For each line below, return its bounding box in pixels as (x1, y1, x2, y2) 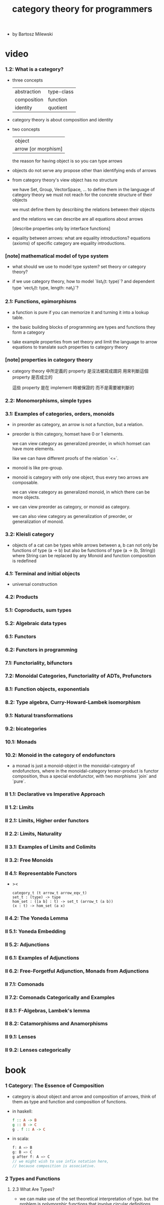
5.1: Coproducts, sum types (5, 606, 72, 613)
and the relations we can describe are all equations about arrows (12, 216, 143, 222)
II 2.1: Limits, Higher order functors (5, 817, 89, 824)
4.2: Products (5, 593, 38, 600)
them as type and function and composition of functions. (12, 1098, 127, 1104)
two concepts (12, 126, 40, 132)
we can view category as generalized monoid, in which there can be (12, 489, 150, 495)
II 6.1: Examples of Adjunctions (5, 954, 79, 961)
